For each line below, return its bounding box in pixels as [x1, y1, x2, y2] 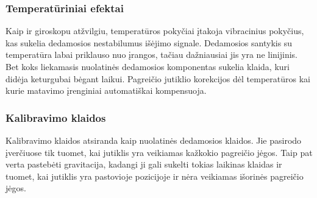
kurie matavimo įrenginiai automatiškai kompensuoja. [5, 84, 207, 97]
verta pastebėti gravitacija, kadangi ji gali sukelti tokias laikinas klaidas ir [5, 158, 282, 171]
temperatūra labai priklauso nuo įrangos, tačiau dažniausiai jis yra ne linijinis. [5, 48, 297, 61]
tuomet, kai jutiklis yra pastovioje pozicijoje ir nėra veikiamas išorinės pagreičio [5, 169, 304, 182]
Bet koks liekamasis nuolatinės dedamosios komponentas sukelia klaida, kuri [5, 60, 290, 72]
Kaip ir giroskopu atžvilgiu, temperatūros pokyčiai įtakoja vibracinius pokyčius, [5, 24, 304, 37]
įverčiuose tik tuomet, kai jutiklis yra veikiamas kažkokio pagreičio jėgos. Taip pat [5, 146, 313, 158]
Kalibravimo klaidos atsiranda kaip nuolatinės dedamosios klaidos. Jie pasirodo [5, 134, 302, 146]
